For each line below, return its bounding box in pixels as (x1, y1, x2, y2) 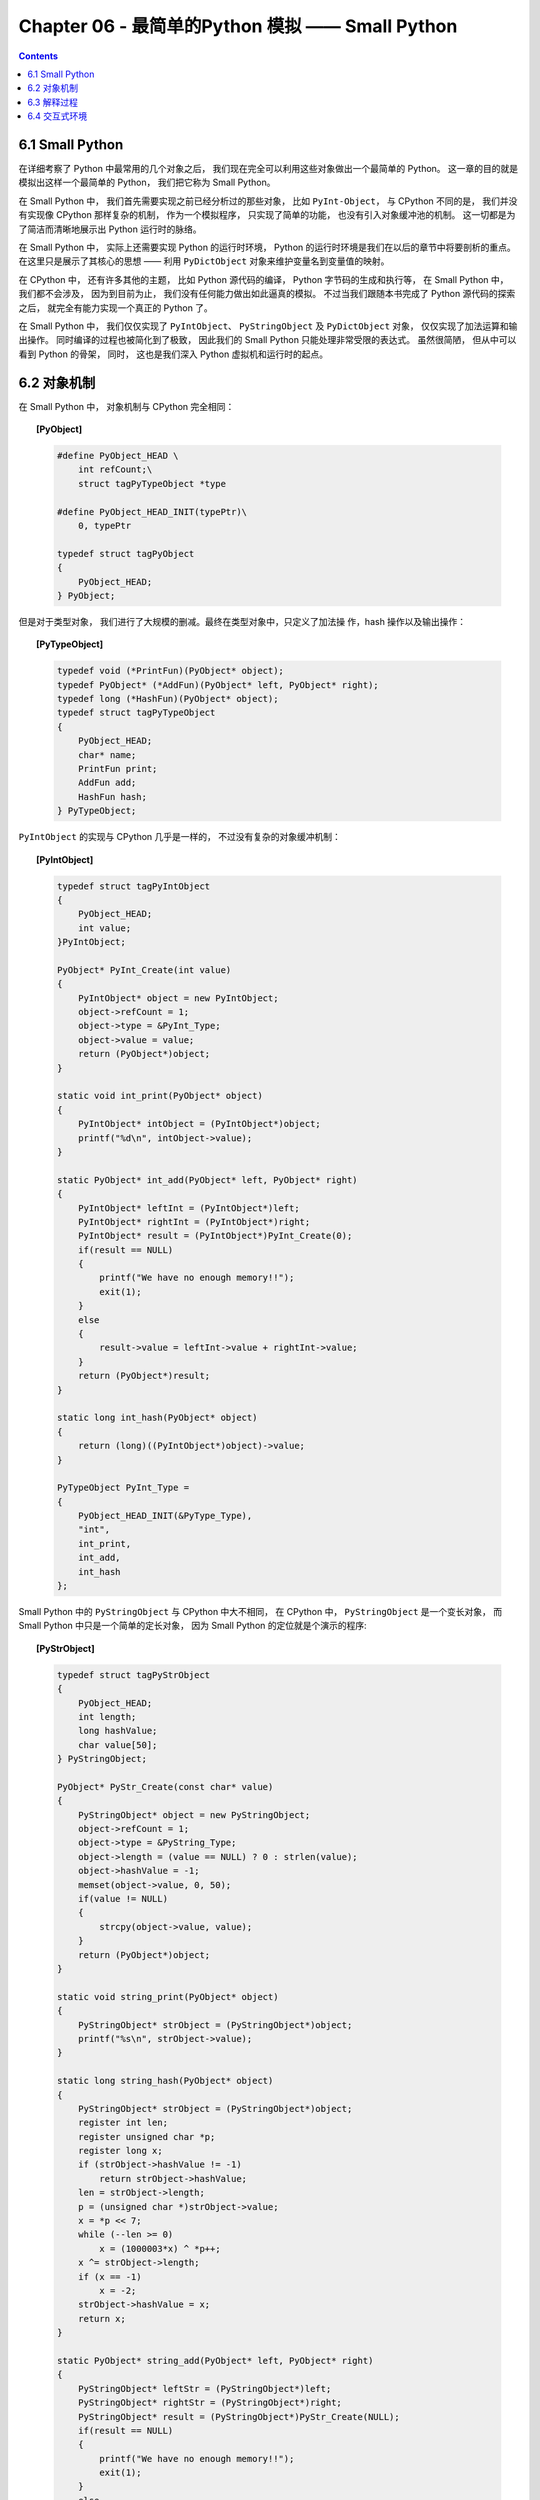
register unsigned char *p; (78, 2131, 216, 2142)
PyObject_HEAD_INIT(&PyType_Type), (78, 1510, 253, 1522)
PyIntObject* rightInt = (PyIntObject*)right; (78, 1216, 311, 1227)
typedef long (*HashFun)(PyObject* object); (56, 693, 279, 705)
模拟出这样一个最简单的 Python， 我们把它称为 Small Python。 (18, 176, 276, 189)
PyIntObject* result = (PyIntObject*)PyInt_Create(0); (78, 1230, 353, 1242)
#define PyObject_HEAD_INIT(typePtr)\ (56, 506, 248, 517)
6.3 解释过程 (27, 96, 79, 108)
